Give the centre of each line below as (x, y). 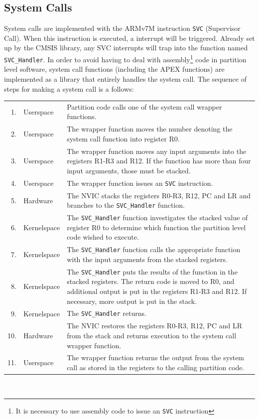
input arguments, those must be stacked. (129, 170)
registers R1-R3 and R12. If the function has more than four (159, 161)
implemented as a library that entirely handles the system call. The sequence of (125, 78)
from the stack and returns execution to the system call (152, 335)
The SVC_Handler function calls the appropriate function (154, 249)
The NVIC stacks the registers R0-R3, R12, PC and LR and (159, 195)
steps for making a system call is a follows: (69, 88)
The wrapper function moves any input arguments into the (157, 151)
